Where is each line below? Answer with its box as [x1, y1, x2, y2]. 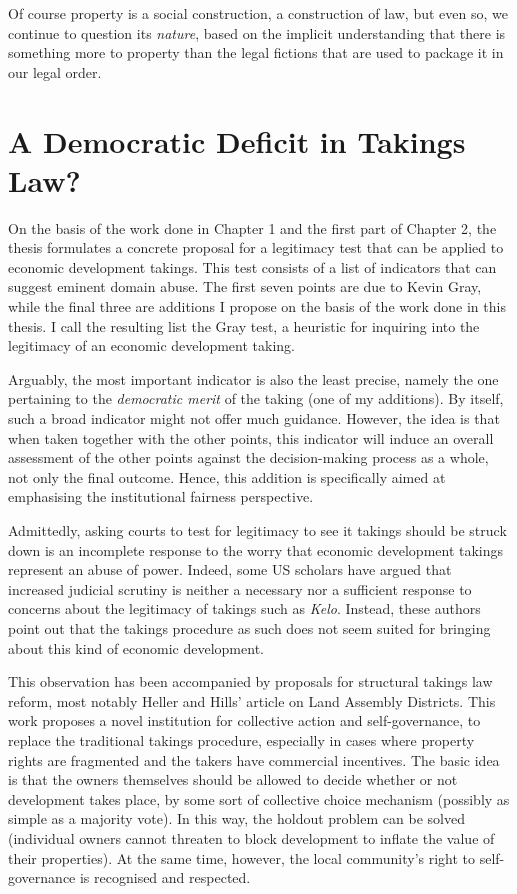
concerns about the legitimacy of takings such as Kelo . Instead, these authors [8, 598, 481, 619]
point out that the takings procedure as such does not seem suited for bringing [8, 617, 491, 638]
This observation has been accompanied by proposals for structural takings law [8, 671, 493, 692]
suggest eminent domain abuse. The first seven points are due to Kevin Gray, [8, 276, 482, 297]
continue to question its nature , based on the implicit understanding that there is [8, 22, 506, 43]
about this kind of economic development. [8, 637, 264, 658]
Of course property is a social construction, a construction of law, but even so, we [8, 3, 508, 23]
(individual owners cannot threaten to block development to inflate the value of [8, 827, 495, 848]
